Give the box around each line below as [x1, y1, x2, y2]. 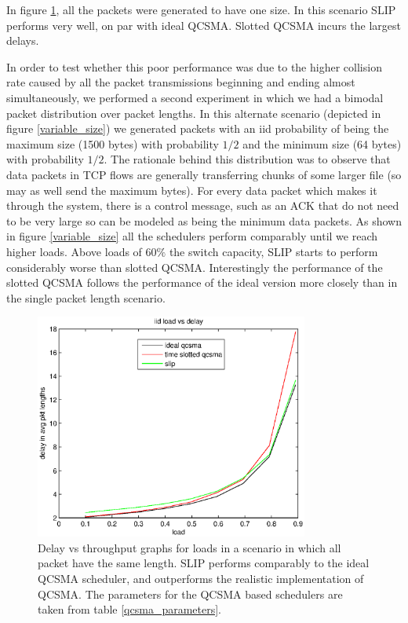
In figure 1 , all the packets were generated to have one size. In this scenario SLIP [6, 2, 396, 17]
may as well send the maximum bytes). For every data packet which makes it [6, 181, 377, 198]
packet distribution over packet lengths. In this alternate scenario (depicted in [6, 104, 381, 121]
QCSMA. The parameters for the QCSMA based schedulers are [38, 585, 343, 602]
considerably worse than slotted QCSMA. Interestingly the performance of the [6, 258, 383, 275]
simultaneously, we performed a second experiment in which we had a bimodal [6, 89, 384, 105]
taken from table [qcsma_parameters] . [38, 601, 222, 618]
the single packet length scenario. [6, 289, 166, 306]
